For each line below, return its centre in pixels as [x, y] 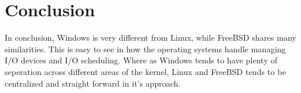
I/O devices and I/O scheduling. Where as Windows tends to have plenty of [141, 60]
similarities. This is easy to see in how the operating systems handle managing [145, 49]
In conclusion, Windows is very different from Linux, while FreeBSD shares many [150, 37]
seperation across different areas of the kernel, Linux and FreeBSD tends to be [146, 71]
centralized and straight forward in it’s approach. [93, 83]
